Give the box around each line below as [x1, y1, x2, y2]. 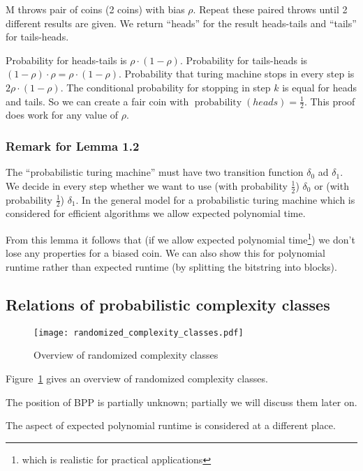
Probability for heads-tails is [6, 52, 127, 67]
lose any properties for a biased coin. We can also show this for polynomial [6, 246, 325, 260]
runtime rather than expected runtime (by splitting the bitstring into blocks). [6, 259, 337, 274]
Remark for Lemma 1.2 [6, 137, 140, 154]
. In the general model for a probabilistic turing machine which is [75, 192, 355, 207]
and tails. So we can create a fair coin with [6, 94, 189, 108]
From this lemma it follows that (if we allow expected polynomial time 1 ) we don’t [6, 230, 355, 246]
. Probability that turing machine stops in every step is [118, 66, 355, 81]
